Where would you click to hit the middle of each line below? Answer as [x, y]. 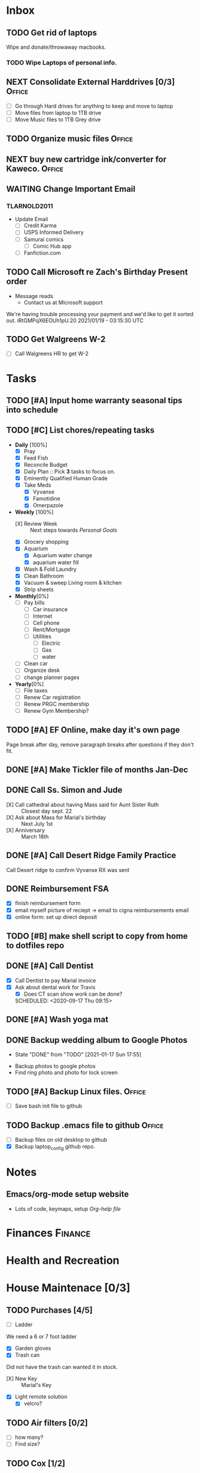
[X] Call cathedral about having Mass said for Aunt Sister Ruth [83, 804]
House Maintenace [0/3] [68, 1288]
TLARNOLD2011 [30, 206]
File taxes [36, 690]
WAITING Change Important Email [71, 189]
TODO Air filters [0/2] [47, 1423]
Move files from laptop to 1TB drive [58, 112]
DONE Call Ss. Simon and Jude [64, 790]
